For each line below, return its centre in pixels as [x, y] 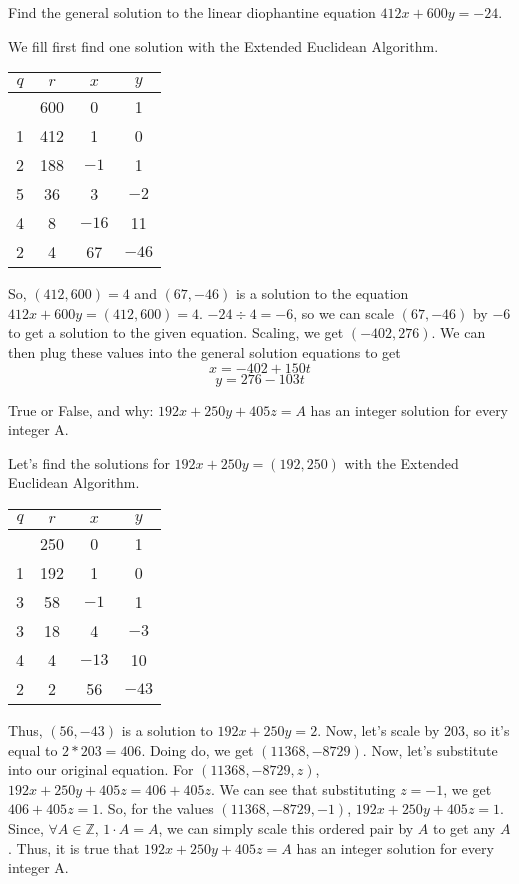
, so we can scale [344, 312]
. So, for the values [156, 808]
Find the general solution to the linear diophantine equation [192, 12]
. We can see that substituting [303, 788]
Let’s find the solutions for [89, 462]
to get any [464, 827]
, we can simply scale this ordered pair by [286, 827]
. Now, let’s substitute [430, 749]
